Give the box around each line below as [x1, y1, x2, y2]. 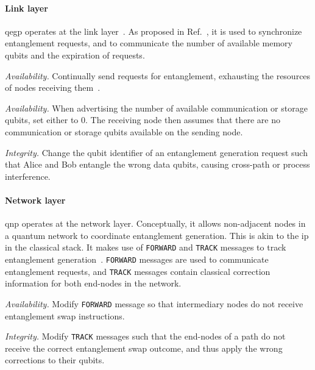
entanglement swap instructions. [5, 309, 125, 322]
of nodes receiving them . [5, 81, 101, 94]
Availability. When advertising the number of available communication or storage [5, 101, 308, 114]
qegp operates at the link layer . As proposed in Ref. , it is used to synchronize [5, 24, 302, 37]
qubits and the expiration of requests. [5, 48, 145, 61]
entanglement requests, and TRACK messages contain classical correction [5, 265, 271, 277]
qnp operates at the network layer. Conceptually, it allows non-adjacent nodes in [5, 217, 306, 230]
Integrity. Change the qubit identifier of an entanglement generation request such [5, 146, 308, 158]
